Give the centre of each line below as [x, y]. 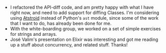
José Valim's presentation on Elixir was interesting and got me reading [84, 39]
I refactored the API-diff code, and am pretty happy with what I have [82, 7]
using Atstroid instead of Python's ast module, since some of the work [84, 18]
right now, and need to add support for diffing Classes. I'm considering [85, 13]
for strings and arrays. [33, 34]
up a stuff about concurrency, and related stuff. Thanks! [69, 45]
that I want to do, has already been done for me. [61, 23]
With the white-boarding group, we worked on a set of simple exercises [85, 29]
